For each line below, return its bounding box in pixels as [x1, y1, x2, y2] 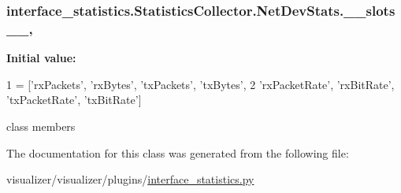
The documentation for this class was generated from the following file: [6, 144, 349, 161]
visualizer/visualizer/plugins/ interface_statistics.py [6, 171, 254, 187]
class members [6, 117, 76, 134]
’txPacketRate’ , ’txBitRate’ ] [6, 91, 142, 108]
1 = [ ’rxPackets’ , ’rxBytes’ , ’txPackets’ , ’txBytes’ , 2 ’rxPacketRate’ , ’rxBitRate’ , [6, 76, 395, 92]
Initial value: [6, 50, 76, 66]
